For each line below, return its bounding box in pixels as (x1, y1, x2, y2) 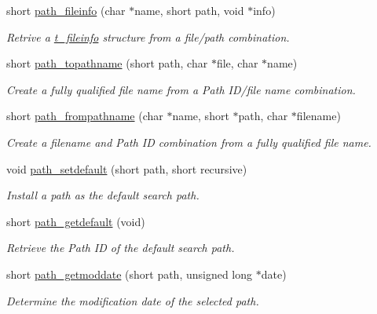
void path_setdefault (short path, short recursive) (6, 160, 247, 177)
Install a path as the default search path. (6, 187, 199, 203)
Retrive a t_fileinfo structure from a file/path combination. (6, 28, 290, 45)
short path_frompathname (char (6, 108, 163, 124)
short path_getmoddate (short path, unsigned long (6, 265, 253, 282)
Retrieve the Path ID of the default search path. (6, 239, 235, 256)
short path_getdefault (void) (6, 213, 145, 229)
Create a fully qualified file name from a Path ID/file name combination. (6, 81, 356, 97)
